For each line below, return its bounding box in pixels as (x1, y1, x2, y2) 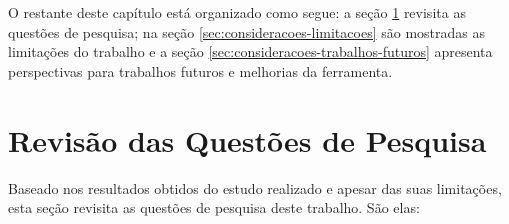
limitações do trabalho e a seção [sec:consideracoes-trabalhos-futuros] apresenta (8, 41, 493, 62)
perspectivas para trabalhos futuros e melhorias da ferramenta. (8, 60, 393, 81)
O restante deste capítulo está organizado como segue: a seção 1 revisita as (8, 2, 466, 22)
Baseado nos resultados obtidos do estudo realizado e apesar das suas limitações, (8, 177, 502, 198)
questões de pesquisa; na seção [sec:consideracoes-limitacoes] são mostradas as (8, 21, 485, 42)
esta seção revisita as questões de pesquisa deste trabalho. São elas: (8, 197, 420, 218)
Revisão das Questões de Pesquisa (8, 119, 487, 160)
